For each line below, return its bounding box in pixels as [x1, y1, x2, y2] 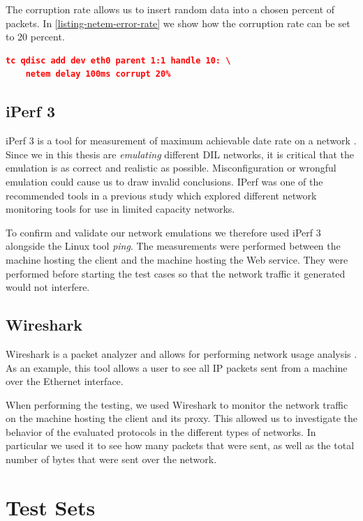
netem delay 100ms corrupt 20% [25, 69, 171, 80]
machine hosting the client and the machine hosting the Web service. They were [6, 252, 348, 266]
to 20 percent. [6, 29, 65, 44]
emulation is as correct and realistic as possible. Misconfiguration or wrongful [6, 160, 336, 175]
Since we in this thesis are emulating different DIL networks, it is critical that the [6, 146, 354, 161]
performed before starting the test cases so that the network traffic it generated [6, 266, 346, 280]
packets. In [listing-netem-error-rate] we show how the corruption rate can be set [6, 15, 350, 30]
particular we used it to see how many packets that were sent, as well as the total [6, 438, 355, 453]
